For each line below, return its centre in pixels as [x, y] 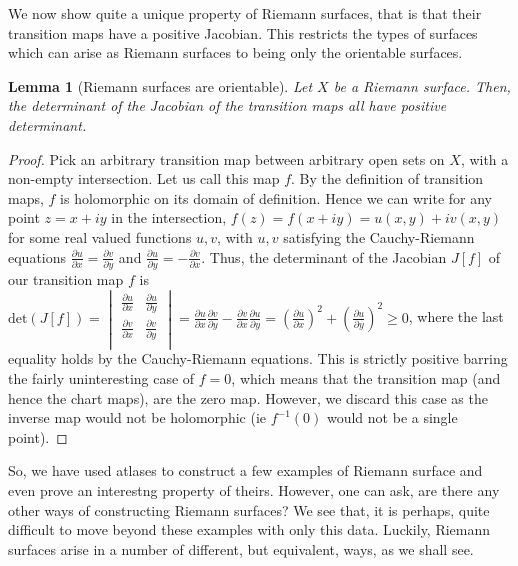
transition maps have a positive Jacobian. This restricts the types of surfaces [243, 32]
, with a [484, 158]
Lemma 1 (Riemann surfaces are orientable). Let [160, 85]
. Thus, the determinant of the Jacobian [324, 256]
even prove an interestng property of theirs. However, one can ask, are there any [254, 489]
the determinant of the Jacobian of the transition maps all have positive [227, 105]
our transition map [66, 278]
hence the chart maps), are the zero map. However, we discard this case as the [248, 397]
